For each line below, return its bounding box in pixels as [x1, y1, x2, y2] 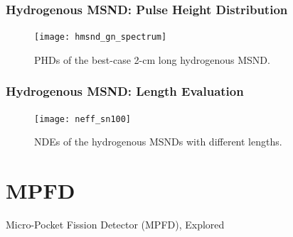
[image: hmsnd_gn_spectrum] [34, 32, 167, 43]
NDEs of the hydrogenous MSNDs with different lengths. [34, 134, 282, 149]
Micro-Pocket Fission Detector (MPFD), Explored [6, 217, 225, 232]
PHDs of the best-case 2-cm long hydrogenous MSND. [34, 52, 270, 67]
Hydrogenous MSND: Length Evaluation [6, 82, 244, 100]
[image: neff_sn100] [34, 114, 132, 124]
